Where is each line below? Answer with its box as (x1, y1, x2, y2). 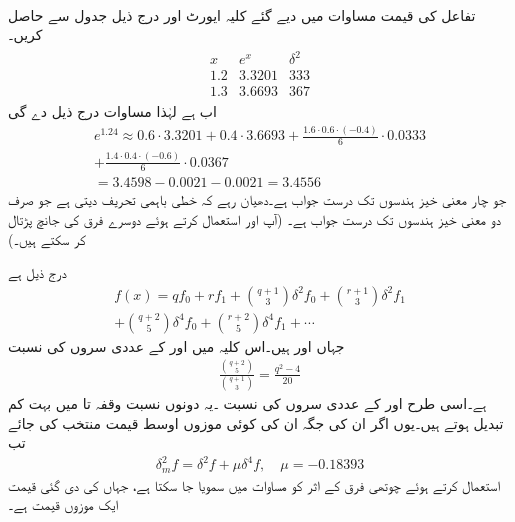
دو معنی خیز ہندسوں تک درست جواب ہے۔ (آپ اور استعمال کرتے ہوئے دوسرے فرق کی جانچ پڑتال (8, 208, 502, 229)
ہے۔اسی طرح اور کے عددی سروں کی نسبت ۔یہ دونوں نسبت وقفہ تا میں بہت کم (8, 393, 487, 414)
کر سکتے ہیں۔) (8, 228, 86, 249)
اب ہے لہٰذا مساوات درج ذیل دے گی (8, 101, 217, 122)
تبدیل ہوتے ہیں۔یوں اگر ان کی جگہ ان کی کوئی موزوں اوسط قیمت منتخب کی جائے (8, 412, 504, 433)
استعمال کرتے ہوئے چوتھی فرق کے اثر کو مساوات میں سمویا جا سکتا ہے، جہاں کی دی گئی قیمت (8, 474, 501, 495)
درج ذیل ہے (8, 262, 67, 283)
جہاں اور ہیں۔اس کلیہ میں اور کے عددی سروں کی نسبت (8, 335, 345, 356)
